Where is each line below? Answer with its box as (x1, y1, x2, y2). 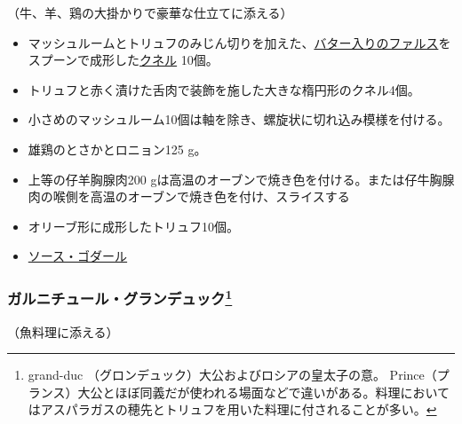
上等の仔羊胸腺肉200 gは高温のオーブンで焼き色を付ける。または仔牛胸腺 (28, 169, 455, 188)
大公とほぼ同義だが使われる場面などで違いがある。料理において (77, 382, 450, 401)
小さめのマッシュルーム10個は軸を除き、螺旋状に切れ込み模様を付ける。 (28, 110, 450, 129)
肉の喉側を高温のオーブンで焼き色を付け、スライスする (28, 187, 350, 206)
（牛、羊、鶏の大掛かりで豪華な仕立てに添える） (7, 4, 293, 21)
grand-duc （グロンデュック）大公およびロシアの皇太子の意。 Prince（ (28, 365, 437, 384)
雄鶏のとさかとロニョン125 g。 (28, 139, 207, 158)
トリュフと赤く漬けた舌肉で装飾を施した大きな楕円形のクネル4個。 (28, 80, 420, 98)
